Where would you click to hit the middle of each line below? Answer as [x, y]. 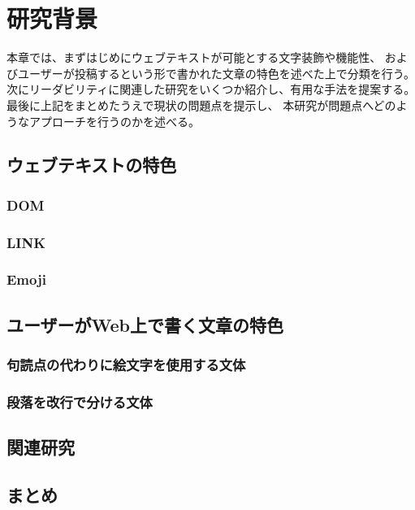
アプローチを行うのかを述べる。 [114, 121]
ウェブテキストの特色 [92, 165]
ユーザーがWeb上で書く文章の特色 [145, 324]
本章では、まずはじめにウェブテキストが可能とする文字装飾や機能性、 [194, 57]
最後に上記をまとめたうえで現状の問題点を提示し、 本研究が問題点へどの [201, 105]
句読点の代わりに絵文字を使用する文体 [126, 365]
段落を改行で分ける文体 [80, 401]
